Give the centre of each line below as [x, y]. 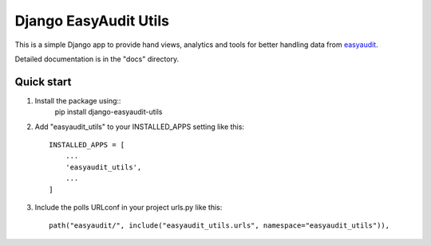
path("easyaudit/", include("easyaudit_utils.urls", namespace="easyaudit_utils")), [219, 226]
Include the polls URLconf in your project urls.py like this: [129, 207]
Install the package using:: [78, 100]
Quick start [43, 82]
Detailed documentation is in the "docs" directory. [97, 59]
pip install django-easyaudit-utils [109, 112]
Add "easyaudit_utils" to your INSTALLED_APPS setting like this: [140, 127]
